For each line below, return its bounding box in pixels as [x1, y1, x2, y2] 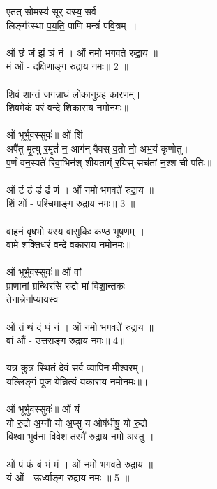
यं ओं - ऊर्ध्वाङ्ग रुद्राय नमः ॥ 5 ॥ [6, 470, 130, 485]
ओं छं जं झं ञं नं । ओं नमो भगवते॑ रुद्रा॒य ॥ [6, 45, 158, 59]
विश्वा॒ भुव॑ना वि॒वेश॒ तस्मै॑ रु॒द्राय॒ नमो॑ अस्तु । [6, 429, 154, 444]
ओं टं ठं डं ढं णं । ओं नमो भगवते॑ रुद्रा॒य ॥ [6, 182, 154, 197]
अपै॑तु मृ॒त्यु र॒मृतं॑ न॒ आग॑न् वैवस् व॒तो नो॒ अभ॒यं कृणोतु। [6, 141, 189, 155]
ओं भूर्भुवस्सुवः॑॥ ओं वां [6, 264, 82, 279]
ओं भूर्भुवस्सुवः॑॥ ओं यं [6, 402, 80, 416]
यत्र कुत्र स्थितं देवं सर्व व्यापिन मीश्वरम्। [6, 360, 144, 375]
